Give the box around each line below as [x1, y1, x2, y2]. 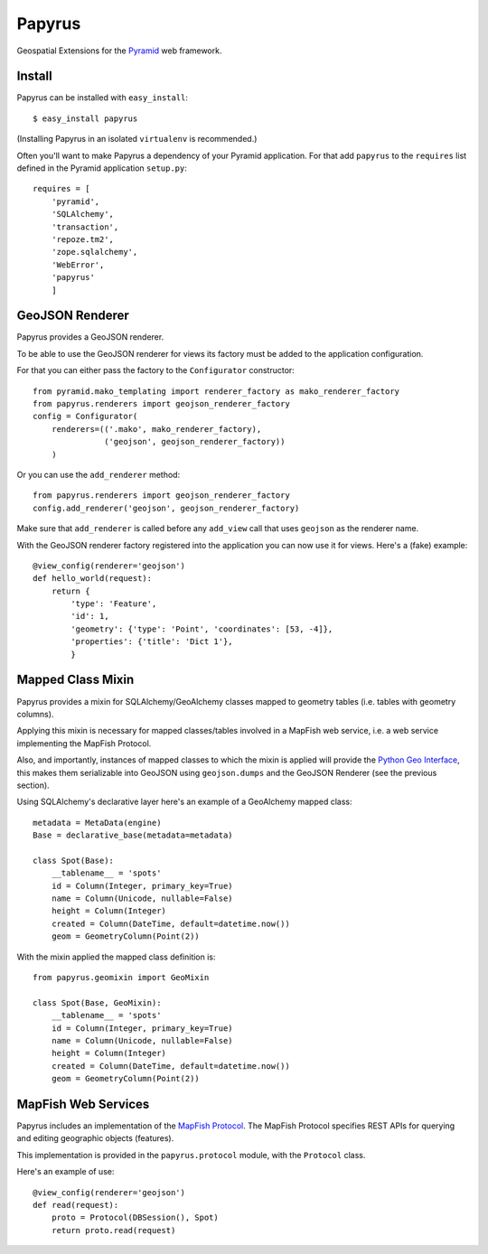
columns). [16, 708, 54, 719]
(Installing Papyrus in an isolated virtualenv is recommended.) [16, 134, 258, 145]
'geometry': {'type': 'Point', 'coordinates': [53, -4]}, [70, 623, 333, 634]
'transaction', [51, 221, 119, 232]
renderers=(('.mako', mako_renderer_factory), [51, 424, 262, 434]
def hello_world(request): [33, 574, 153, 584]
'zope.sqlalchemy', [51, 247, 138, 257]
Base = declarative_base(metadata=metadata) [33, 830, 234, 840]
